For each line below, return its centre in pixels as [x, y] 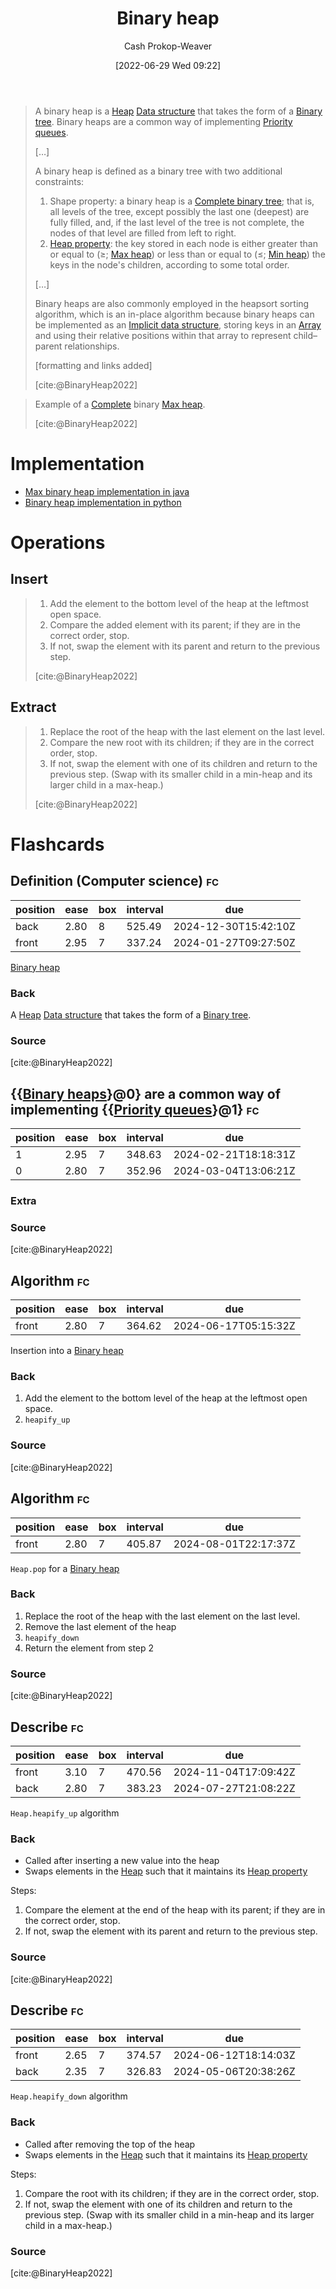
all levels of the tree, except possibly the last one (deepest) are [179, 211]
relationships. [92, 346]
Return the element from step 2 [89, 1648]
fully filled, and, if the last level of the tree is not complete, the [177, 222]
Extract [33, 707]
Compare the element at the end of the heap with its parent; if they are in [175, 1910]
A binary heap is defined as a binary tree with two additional [158, 171]
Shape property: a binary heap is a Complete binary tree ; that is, [182, 201]
